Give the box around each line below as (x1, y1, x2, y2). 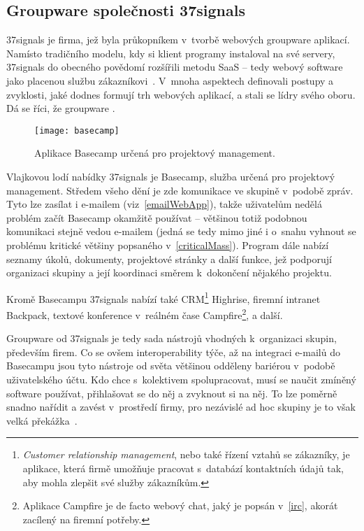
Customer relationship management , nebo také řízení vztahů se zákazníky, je (22, 447, 350, 462)
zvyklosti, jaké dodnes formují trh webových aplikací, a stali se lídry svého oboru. (6, 87, 356, 101)
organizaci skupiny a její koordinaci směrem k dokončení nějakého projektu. (6, 265, 332, 280)
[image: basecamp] (34, 125, 119, 136)
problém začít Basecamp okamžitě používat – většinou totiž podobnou (6, 210, 307, 225)
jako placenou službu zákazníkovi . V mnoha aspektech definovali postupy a (6, 73, 334, 87)
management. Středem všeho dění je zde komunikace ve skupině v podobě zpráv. (6, 183, 354, 197)
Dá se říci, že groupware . (6, 101, 115, 115)
